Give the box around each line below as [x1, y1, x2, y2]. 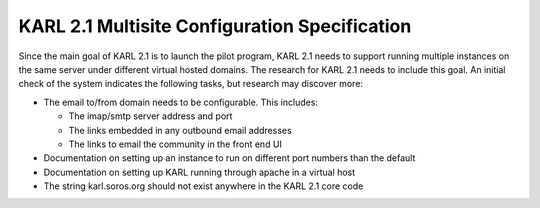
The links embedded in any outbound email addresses [68, 124, 292, 136]
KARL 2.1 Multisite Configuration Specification [18, 15, 412, 37]
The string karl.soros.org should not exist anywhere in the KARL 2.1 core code [43, 180, 364, 192]
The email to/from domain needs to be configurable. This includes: [43, 96, 319, 108]
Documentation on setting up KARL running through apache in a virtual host [43, 166, 356, 178]
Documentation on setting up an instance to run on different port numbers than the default [43, 152, 416, 164]
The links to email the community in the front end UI [68, 138, 282, 150]
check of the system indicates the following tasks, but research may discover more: [18, 78, 364, 90]
